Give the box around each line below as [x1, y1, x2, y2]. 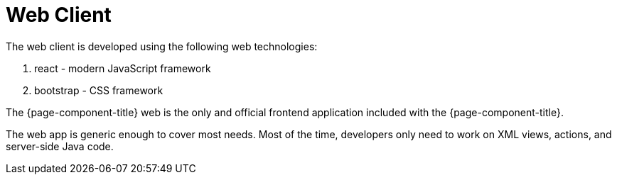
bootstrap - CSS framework [34, 84, 163, 96]
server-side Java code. [6, 140, 114, 152]
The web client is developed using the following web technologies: [6, 40, 318, 52]
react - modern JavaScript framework [34, 62, 211, 74]
